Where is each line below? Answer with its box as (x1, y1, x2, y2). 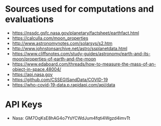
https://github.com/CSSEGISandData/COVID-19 (12, 77, 108, 83)
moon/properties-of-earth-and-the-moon (12, 56, 96, 62)
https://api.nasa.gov (12, 71, 53, 77)
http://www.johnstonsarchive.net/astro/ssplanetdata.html (12, 45, 128, 51)
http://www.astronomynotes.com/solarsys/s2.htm (12, 40, 113, 46)
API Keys (5, 99, 43, 110)
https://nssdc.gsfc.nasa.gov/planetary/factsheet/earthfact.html (12, 30, 139, 36)
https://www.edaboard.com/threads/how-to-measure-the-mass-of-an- (12, 61, 156, 67)
